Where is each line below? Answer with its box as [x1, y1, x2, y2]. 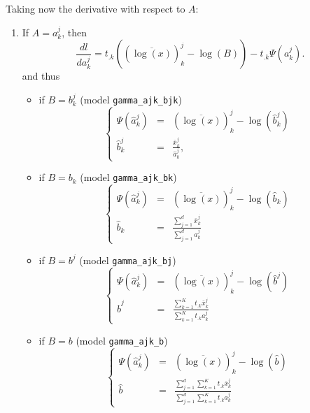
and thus [22, 68, 60, 83]
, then [62, 24, 87, 39]
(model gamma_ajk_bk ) [80, 170, 177, 184]
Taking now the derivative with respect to [6, 1, 185, 15]
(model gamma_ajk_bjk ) [80, 92, 182, 106]
